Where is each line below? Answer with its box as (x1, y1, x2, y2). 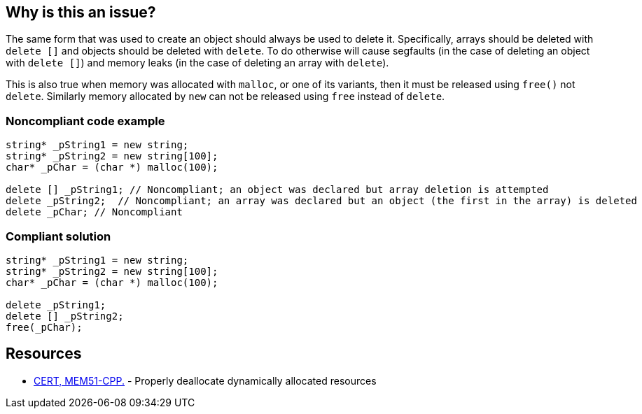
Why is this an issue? (6, 3, 156, 21)
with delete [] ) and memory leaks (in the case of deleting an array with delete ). (6, 57, 389, 69)
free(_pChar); (6, 321, 83, 333)
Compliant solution (6, 229, 111, 243)
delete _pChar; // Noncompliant (6, 206, 183, 218)
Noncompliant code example (6, 113, 165, 128)
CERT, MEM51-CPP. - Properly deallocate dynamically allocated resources (34, 374, 377, 387)
